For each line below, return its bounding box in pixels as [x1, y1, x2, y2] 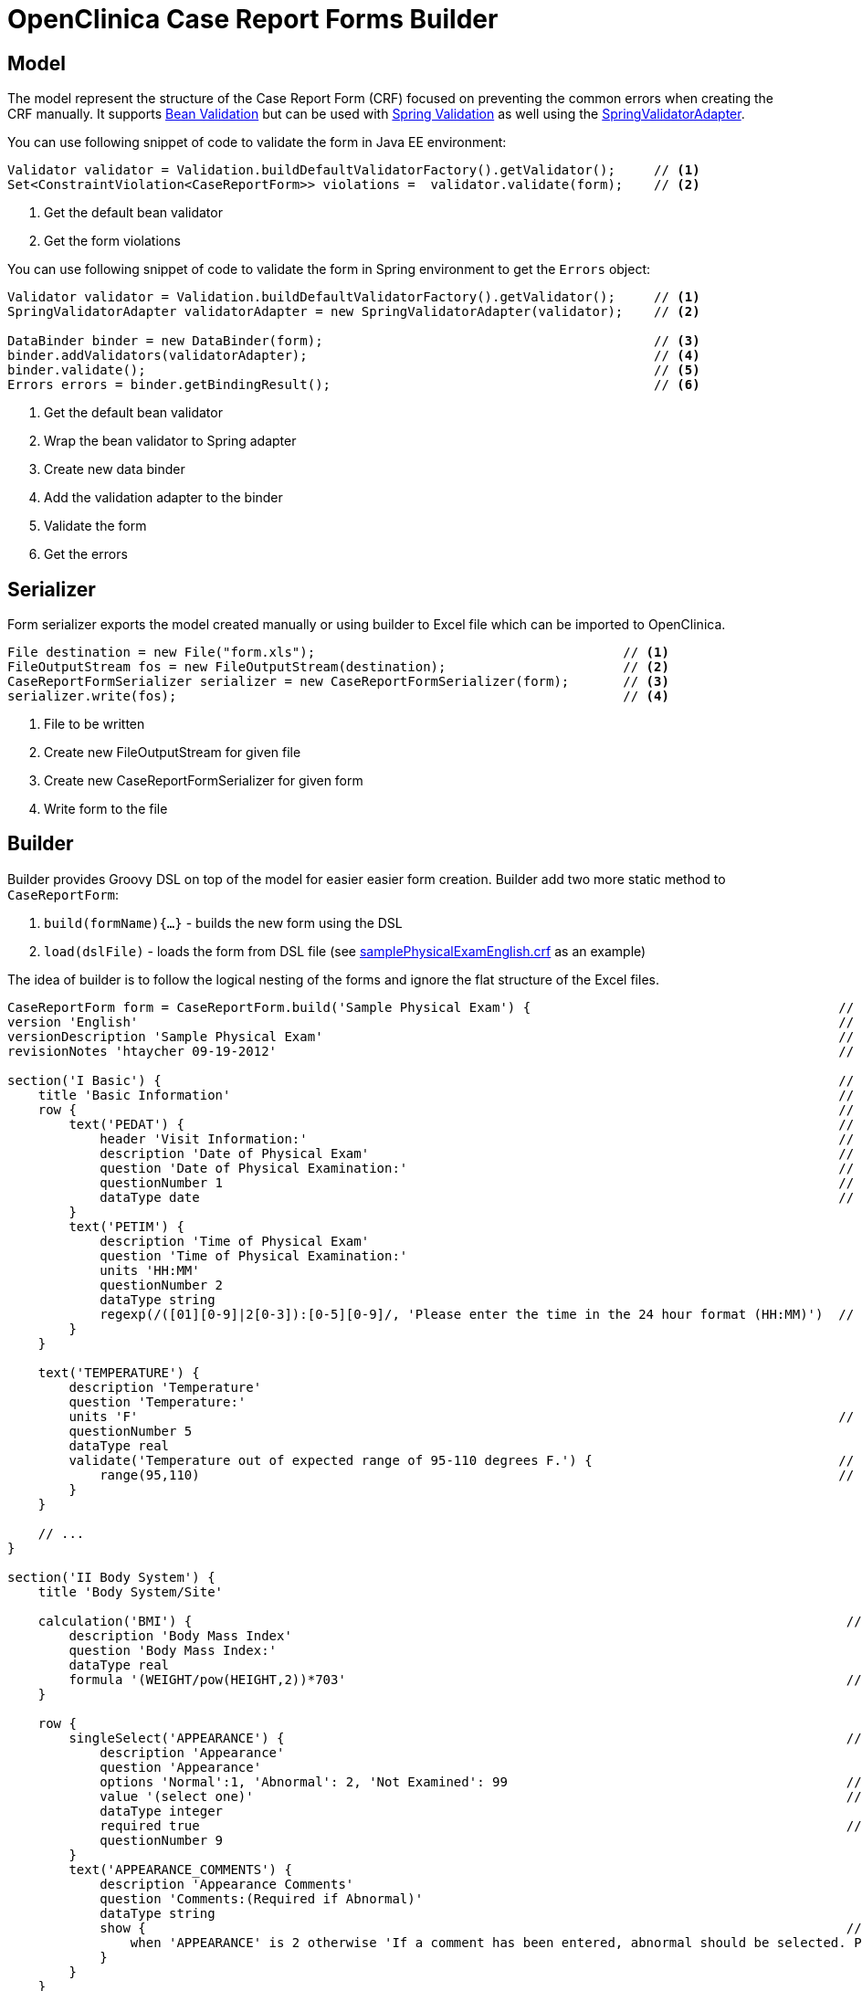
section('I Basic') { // [7, 1072, 855, 1088]
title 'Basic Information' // [37, 1087, 855, 1102]
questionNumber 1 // [100, 1175, 855, 1190]
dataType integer [100, 1803, 224, 1818]
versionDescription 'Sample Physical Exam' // [7, 1028, 855, 1044]
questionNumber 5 [68, 1423, 193, 1438]
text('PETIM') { [68, 1218, 184, 1234]
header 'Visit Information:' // [100, 1131, 855, 1146]
